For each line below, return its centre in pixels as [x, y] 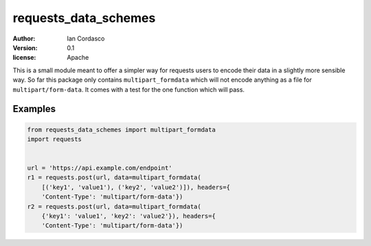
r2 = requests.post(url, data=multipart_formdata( [114, 206]
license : [24, 58]
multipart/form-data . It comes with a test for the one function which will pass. [129, 89]
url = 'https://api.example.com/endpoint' [100, 168]
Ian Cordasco [86, 38]
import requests [55, 139]
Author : [24, 38]
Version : [25, 47]
